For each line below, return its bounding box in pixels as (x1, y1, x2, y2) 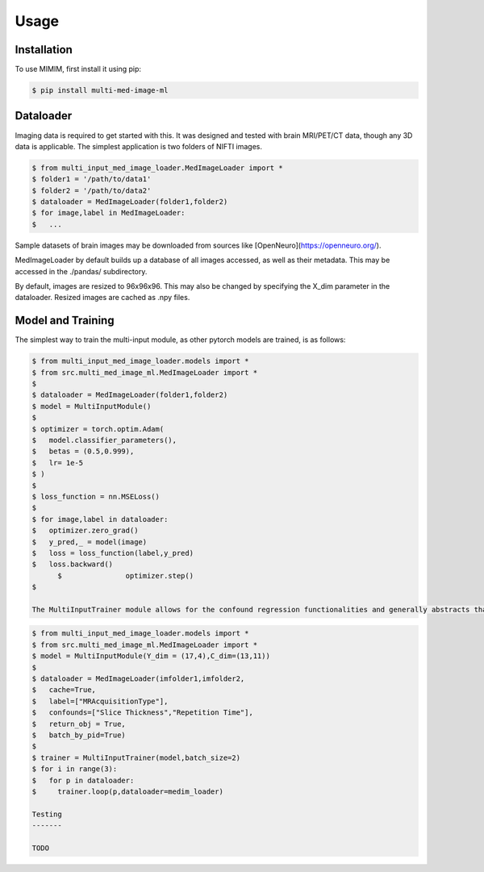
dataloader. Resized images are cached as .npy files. (15, 293, 190, 302)
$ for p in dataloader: (31, 775, 135, 785)
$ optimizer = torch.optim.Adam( (31, 424, 165, 433)
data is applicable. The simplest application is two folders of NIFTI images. (15, 141, 262, 151)
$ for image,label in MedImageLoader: (31, 208, 186, 218)
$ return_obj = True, (31, 719, 127, 728)
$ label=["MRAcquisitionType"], (31, 696, 169, 706)
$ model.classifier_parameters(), (31, 436, 177, 445)
